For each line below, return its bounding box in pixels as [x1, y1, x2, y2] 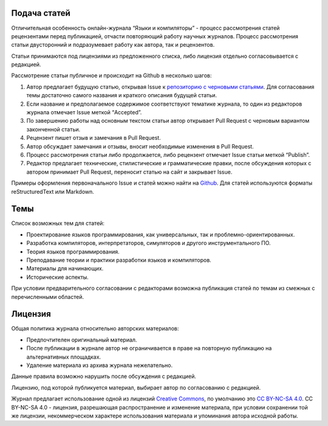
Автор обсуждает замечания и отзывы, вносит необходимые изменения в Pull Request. [26, 143, 255, 150]
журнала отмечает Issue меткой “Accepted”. [26, 109, 142, 116]
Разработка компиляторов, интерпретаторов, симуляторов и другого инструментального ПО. [26, 239, 271, 247]
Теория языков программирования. [26, 248, 120, 255]
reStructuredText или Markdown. [11, 188, 94, 195]
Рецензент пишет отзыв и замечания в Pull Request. [26, 134, 161, 142]
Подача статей [11, 8, 71, 18]
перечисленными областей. [11, 293, 84, 300]
